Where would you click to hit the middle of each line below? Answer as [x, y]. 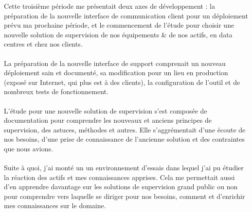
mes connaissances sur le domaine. [55, 205]
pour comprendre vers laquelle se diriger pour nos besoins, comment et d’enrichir [125, 196]
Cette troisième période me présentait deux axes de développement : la [109, 6]
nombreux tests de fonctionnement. [56, 91]
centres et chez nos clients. [43, 44]
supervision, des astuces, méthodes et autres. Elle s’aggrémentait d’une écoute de [125, 129]
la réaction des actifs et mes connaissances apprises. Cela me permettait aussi [119, 177]
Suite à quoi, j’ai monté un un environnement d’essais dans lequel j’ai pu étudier [124, 168]
